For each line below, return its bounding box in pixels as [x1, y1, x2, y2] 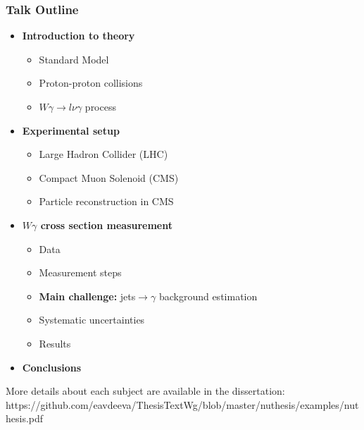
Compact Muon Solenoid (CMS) [39, 170, 179, 185]
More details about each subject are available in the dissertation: [6, 383, 285, 398]
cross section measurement [40, 217, 173, 232]
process [84, 99, 116, 113]
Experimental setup [22, 123, 120, 137]
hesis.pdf [6, 411, 44, 426]
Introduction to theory [22, 28, 135, 43]
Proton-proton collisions [39, 75, 143, 90]
